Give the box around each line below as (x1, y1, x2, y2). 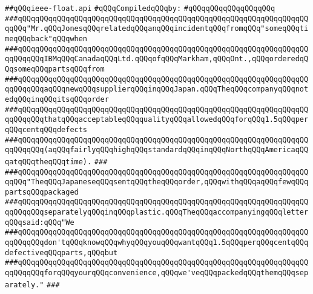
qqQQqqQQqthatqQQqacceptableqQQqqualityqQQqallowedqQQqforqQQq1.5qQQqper (5, 115, 309, 124)
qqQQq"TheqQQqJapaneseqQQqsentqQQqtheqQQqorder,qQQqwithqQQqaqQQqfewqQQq (5, 178, 309, 187)
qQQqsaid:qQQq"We (5, 218, 74, 227)
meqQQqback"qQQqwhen (5, 34, 88, 43)
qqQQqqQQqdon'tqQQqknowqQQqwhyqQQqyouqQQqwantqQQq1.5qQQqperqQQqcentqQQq (5, 238, 309, 247)
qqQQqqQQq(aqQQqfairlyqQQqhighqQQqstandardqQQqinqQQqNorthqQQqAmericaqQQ (5, 145, 309, 155)
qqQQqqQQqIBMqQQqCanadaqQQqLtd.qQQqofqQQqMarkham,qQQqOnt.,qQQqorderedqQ (5, 55, 309, 64)
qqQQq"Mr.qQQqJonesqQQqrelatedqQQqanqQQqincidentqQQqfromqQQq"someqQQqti (5, 24, 309, 33)
